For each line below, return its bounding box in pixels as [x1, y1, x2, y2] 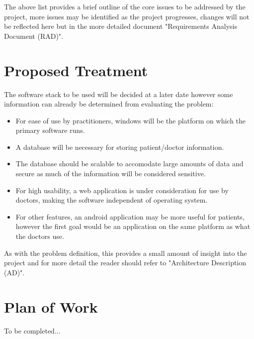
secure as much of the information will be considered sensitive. [15, 168, 206, 179]
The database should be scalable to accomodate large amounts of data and [15, 158, 244, 169]
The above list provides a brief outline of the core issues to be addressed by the [4, 1, 246, 11]
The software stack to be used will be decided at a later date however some [4, 89, 233, 99]
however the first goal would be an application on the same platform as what [15, 221, 251, 231]
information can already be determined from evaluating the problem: [4, 99, 214, 109]
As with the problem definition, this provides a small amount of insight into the [4, 247, 247, 258]
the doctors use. [15, 231, 64, 241]
